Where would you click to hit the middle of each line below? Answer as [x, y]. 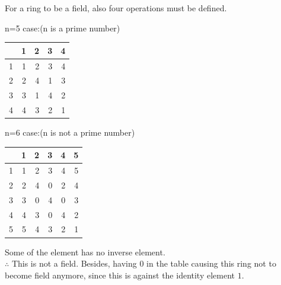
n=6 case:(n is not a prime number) [70, 132]
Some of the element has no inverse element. [85, 252]
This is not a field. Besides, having [74, 263]
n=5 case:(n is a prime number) [63, 28]
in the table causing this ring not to [211, 263]
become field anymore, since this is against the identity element [120, 275]
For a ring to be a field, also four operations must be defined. [116, 8]
